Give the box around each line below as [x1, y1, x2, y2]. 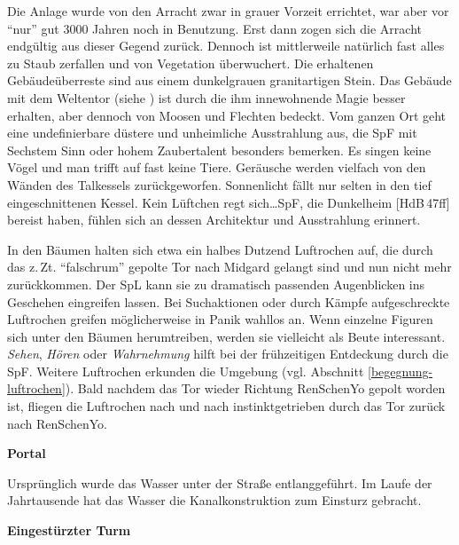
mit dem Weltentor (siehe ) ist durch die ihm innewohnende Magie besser [7, 88, 406, 107]
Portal [7, 444, 46, 462]
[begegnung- [368, 361, 433, 380]
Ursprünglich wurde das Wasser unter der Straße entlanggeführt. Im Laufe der [7, 473, 432, 492]
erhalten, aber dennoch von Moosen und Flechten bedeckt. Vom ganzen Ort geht [7, 106, 447, 124]
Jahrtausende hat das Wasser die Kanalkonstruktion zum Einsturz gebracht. [7, 491, 422, 509]
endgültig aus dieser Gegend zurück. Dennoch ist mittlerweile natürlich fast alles [7, 36, 445, 55]
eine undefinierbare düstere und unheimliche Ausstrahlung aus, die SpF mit [7, 123, 417, 142]
